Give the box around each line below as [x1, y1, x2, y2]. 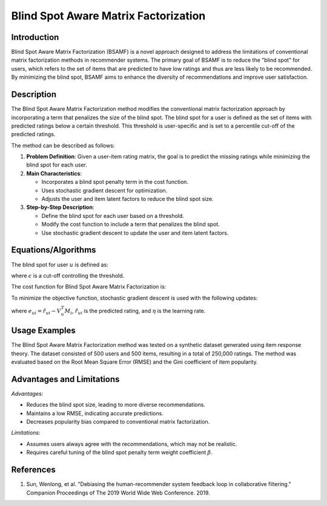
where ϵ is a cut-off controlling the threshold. [11, 272, 125, 279]
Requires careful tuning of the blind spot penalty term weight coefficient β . [26, 448, 213, 456]
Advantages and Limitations [11, 374, 120, 384]
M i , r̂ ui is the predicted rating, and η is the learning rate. [64, 307, 206, 316]
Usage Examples [11, 326, 76, 336]
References [11, 465, 56, 475]
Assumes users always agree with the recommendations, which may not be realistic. [26, 440, 237, 447]
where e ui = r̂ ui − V [11, 307, 62, 316]
